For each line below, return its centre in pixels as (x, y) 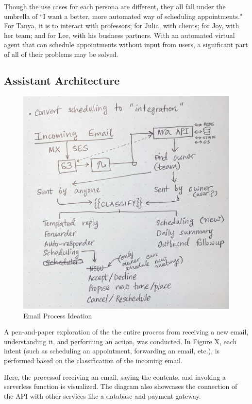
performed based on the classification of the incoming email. (93, 360)
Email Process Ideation (58, 315)
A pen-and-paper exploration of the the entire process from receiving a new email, (126, 332)
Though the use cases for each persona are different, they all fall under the (115, 6)
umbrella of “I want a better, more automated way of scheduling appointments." (123, 16)
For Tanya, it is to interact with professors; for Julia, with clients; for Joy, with (122, 26)
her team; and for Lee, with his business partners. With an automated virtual (119, 35)
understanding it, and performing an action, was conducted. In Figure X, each (120, 341)
